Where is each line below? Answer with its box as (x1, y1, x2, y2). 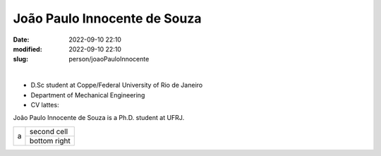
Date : (13, 35, 30, 44)
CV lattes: (30, 100, 59, 109)
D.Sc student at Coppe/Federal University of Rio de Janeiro (30, 81, 203, 90)
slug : (13, 55, 28, 64)
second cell (29, 126, 68, 136)
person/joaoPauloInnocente (68, 55, 150, 64)
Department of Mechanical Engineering (30, 90, 145, 99)
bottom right (29, 136, 71, 145)
